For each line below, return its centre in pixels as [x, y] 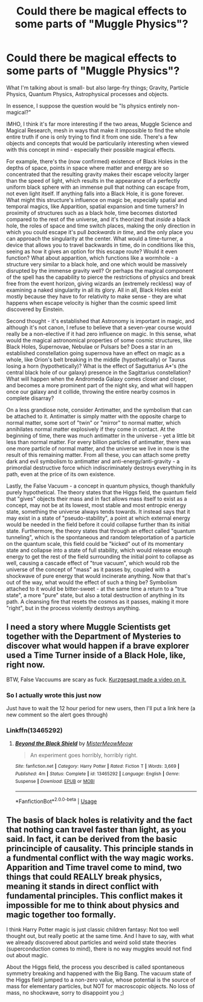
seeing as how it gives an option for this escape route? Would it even [92, 251]
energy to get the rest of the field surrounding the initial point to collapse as [100, 556]
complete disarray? [30, 398]
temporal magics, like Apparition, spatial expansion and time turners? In [95, 206]
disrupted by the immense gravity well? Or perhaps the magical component [100, 270]
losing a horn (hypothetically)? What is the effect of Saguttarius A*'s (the [97, 366]
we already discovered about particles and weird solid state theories [91, 942]
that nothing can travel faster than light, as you [96, 830]
